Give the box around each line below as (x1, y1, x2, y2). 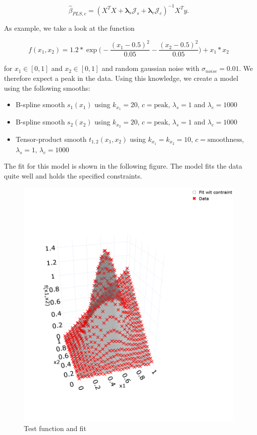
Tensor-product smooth (15, 133, 87, 144)
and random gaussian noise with (102, 63, 200, 73)
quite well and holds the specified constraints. (4, 171, 142, 181)
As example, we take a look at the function (4, 23, 135, 33)
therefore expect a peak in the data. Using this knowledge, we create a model (4, 73, 239, 83)
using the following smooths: (4, 82, 91, 93)
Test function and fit (24, 423, 87, 434)
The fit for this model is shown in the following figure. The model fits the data (4, 161, 243, 171)
